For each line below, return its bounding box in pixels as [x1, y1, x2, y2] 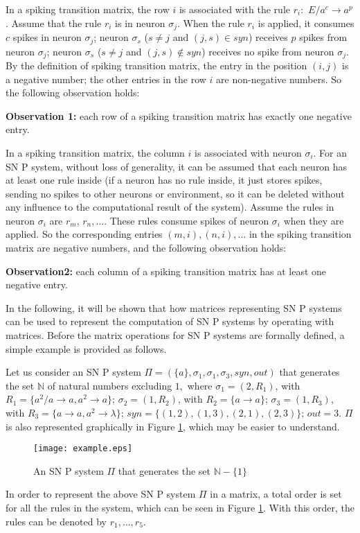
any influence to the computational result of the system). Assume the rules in [6, 200, 334, 214]
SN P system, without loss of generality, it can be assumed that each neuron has [6, 159, 348, 173]
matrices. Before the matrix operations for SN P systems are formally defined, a [6, 328, 345, 342]
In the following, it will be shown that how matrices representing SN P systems [6, 300, 342, 315]
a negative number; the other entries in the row [6, 71, 206, 86]
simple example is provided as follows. [6, 341, 167, 356]
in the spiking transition [249, 227, 352, 241]
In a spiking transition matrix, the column [6, 145, 185, 159]
